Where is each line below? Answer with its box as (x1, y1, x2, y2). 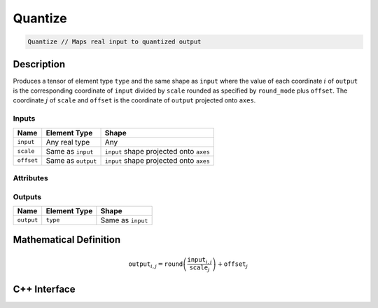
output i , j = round (128, 260, 183, 269)
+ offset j (217, 260, 248, 269)
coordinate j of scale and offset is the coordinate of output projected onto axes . (13, 96, 256, 105)
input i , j (186, 255, 213, 265)
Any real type (45, 137, 90, 147)
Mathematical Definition (13, 234, 121, 246)
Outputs (13, 192, 42, 201)
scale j (189, 264, 210, 274)
